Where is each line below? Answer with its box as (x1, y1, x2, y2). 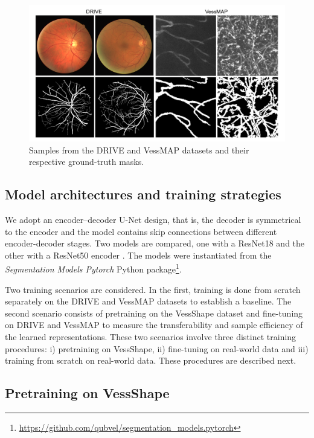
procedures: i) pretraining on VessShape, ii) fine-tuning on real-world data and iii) (5, 342, 309, 355)
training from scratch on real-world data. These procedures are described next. (5, 354, 296, 367)
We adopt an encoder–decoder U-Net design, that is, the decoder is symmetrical (5, 213, 301, 226)
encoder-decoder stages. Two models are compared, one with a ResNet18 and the (5, 237, 305, 250)
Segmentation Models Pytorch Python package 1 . (5, 261, 182, 275)
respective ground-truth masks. (29, 155, 144, 168)
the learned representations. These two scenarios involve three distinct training (5, 330, 296, 343)
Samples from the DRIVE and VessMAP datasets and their (29, 143, 249, 156)
